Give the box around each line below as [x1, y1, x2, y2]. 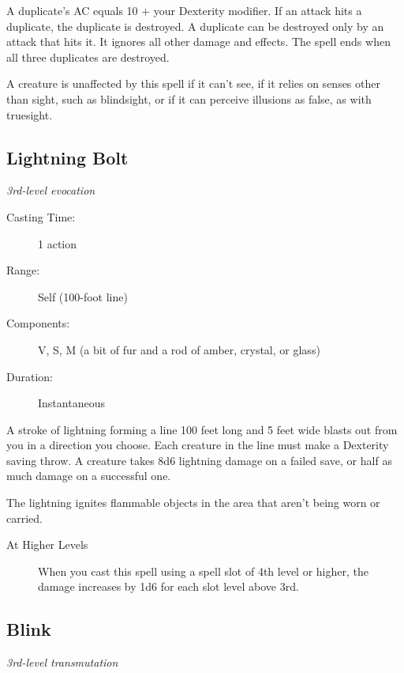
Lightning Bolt [6, 145, 129, 169]
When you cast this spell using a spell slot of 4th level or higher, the [38, 562, 368, 579]
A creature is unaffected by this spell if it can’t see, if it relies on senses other [6, 75, 380, 92]
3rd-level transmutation [6, 654, 118, 671]
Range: [6, 262, 40, 278]
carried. [6, 509, 43, 526]
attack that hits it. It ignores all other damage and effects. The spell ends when [6, 33, 391, 50]
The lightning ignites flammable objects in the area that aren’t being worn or [6, 494, 380, 511]
